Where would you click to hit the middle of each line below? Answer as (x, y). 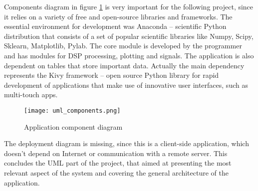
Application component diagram (73, 126)
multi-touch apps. (31, 95)
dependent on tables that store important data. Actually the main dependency (124, 65)
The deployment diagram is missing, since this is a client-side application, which (127, 143)
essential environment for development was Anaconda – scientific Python (115, 26)
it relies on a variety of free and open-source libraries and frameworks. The (118, 16)
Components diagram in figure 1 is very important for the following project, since (129, 6)
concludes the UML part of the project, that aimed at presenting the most (118, 163)
